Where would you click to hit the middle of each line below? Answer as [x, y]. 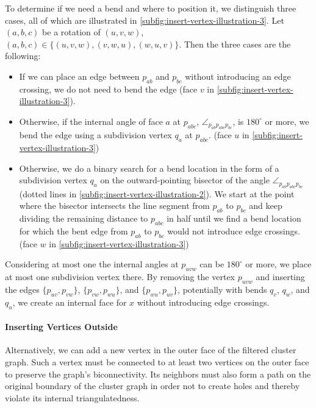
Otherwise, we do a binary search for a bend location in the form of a [149, 168]
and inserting [280, 277]
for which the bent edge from [74, 230]
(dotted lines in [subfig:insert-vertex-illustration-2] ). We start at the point [157, 193]
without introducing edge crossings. [203, 302]
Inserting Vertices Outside [61, 327]
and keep [266, 206]
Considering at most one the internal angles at [92, 264]
